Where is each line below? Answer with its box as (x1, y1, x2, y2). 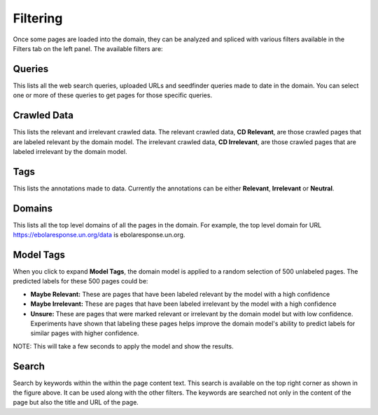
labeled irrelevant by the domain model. (13, 147, 127, 155)
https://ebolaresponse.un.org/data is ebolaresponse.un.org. (13, 231, 185, 239)
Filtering (13, 10, 63, 26)
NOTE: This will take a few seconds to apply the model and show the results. (13, 342, 234, 350)
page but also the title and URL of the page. (13, 398, 139, 407)
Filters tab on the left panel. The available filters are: (13, 44, 164, 52)
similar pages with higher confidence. (30, 329, 139, 337)
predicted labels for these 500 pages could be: (13, 277, 148, 286)
